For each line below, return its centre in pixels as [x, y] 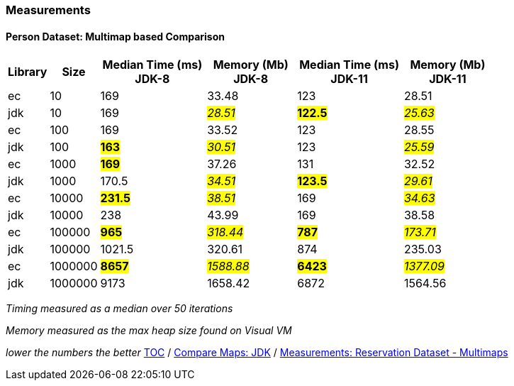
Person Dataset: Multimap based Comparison [115, 36]
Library [28, 72]
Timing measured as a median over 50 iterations [119, 309]
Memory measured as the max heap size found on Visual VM [149, 331]
